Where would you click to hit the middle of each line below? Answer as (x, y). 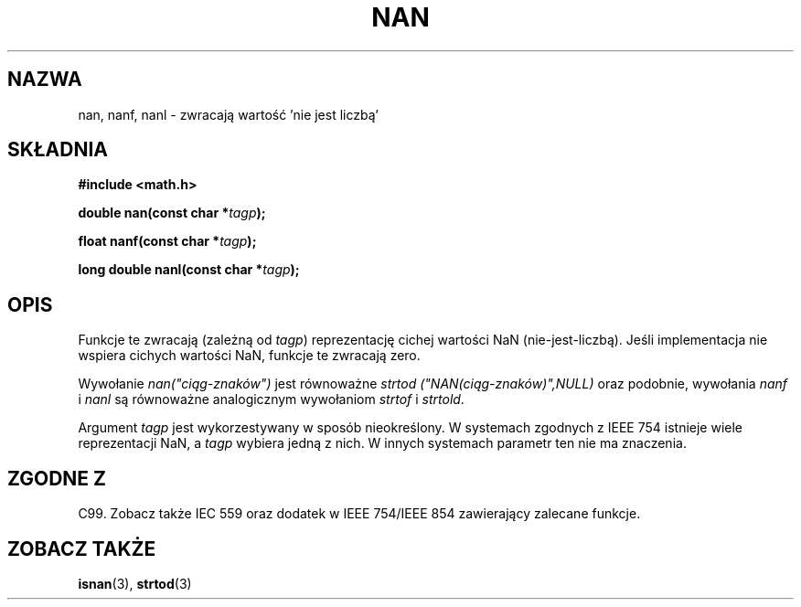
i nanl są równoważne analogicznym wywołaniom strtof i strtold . (271, 399)
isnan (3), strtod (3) (135, 583)
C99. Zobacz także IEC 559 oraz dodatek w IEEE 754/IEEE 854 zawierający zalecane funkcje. (359, 514)
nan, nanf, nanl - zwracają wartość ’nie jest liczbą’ (228, 114)
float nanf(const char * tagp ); (167, 241)
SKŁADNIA (58, 150)
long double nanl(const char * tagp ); (189, 270)
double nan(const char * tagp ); (172, 213)
